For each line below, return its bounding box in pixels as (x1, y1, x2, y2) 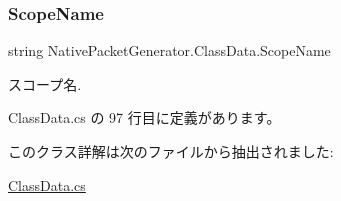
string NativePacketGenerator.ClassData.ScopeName (8, 40, 331, 61)
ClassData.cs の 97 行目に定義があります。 (8, 107, 281, 128)
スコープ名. (8, 73, 82, 94)
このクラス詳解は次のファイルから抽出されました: (8, 141, 334, 161)
